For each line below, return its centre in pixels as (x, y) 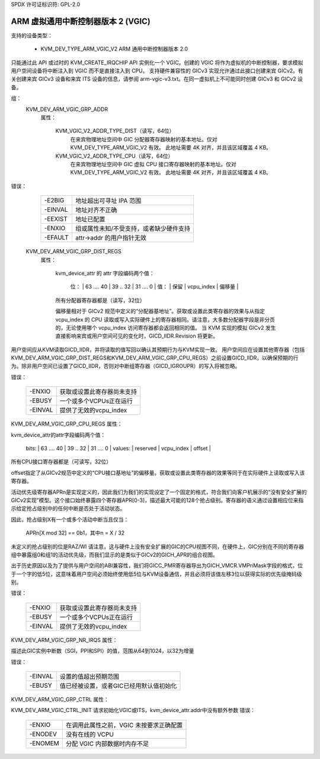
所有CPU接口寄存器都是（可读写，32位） (61, 462)
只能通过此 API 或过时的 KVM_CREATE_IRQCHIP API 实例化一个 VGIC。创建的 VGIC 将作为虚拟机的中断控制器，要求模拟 (157, 62)
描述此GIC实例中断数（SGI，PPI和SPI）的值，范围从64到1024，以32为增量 (103, 651)
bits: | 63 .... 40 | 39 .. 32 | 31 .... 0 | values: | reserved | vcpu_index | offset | (119, 449)
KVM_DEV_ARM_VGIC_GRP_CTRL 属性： (60, 700)
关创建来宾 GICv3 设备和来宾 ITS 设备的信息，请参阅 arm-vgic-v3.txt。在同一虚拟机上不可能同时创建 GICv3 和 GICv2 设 (157, 79)
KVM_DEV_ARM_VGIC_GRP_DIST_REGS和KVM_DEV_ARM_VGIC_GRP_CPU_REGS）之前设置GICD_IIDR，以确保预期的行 (155, 358)
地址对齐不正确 (96, 210)
